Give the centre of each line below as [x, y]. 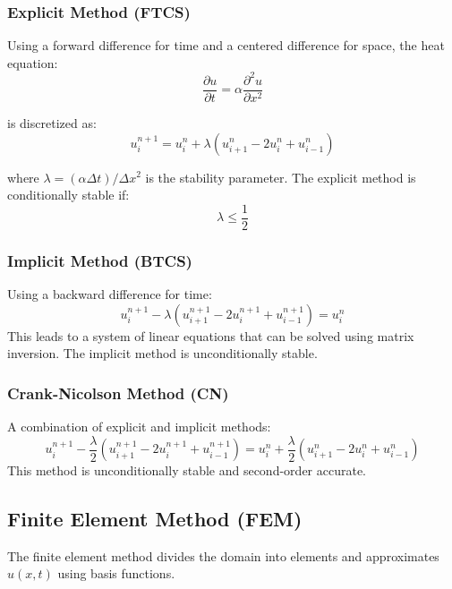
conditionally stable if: [68, 195]
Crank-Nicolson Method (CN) [118, 393]
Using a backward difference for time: [110, 294]
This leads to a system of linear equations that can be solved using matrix [211, 335]
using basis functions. [116, 573]
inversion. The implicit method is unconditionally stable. [162, 353]
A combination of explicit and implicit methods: [139, 427]
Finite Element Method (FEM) [155, 519]
